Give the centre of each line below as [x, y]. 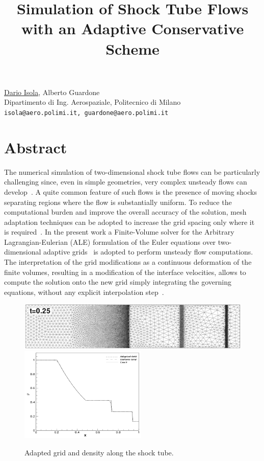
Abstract [36, 147]
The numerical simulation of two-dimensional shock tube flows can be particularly [132, 171]
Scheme [133, 48]
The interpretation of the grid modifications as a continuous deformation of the [128, 262]
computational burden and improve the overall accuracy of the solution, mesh [125, 212]
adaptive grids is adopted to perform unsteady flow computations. [148, 252]
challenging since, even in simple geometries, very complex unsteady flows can [126, 182]
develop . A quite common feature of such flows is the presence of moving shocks [130, 191]
